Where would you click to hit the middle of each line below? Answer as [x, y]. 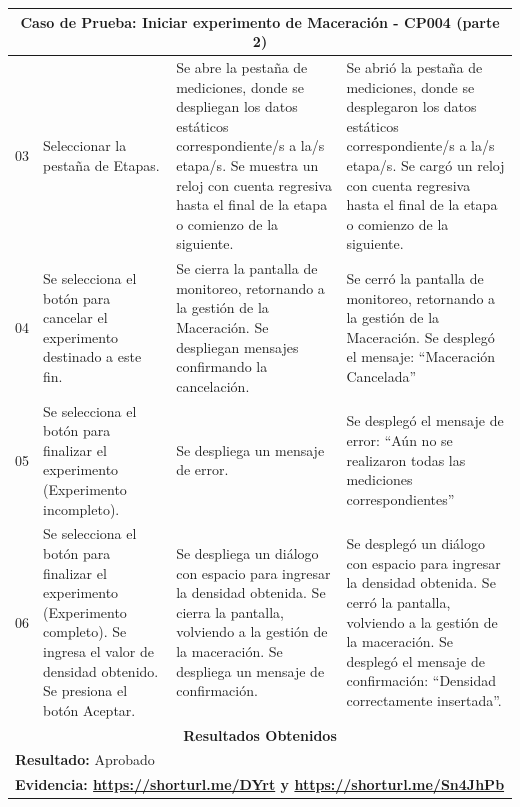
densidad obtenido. [101, 670]
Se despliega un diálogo [247, 552]
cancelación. [213, 385]
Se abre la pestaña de [242, 66]
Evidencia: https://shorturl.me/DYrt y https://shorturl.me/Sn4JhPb [260, 784]
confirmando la [222, 366]
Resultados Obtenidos [260, 734]
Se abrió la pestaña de [414, 66]
